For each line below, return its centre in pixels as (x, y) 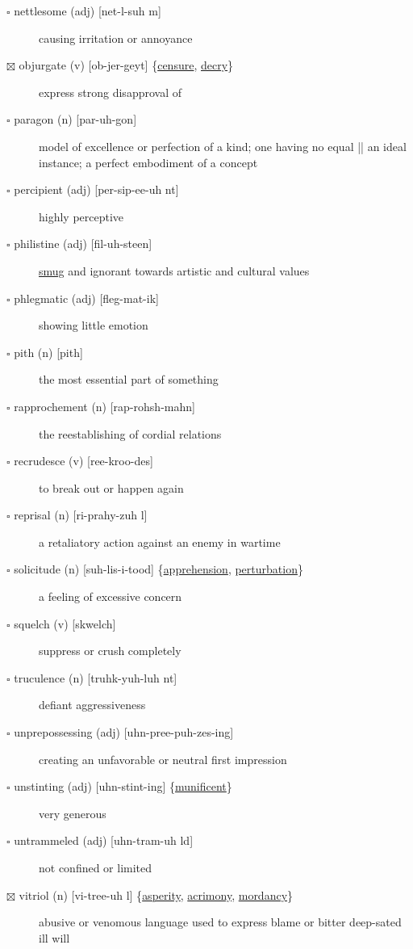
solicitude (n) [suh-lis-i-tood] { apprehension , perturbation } (159, 569)
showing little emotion (94, 325)
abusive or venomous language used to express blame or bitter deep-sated (220, 922)
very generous (73, 813)
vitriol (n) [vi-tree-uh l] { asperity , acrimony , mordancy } (156, 894)
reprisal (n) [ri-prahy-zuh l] (81, 515)
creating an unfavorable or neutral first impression (163, 759)
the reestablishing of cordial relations (130, 433)
